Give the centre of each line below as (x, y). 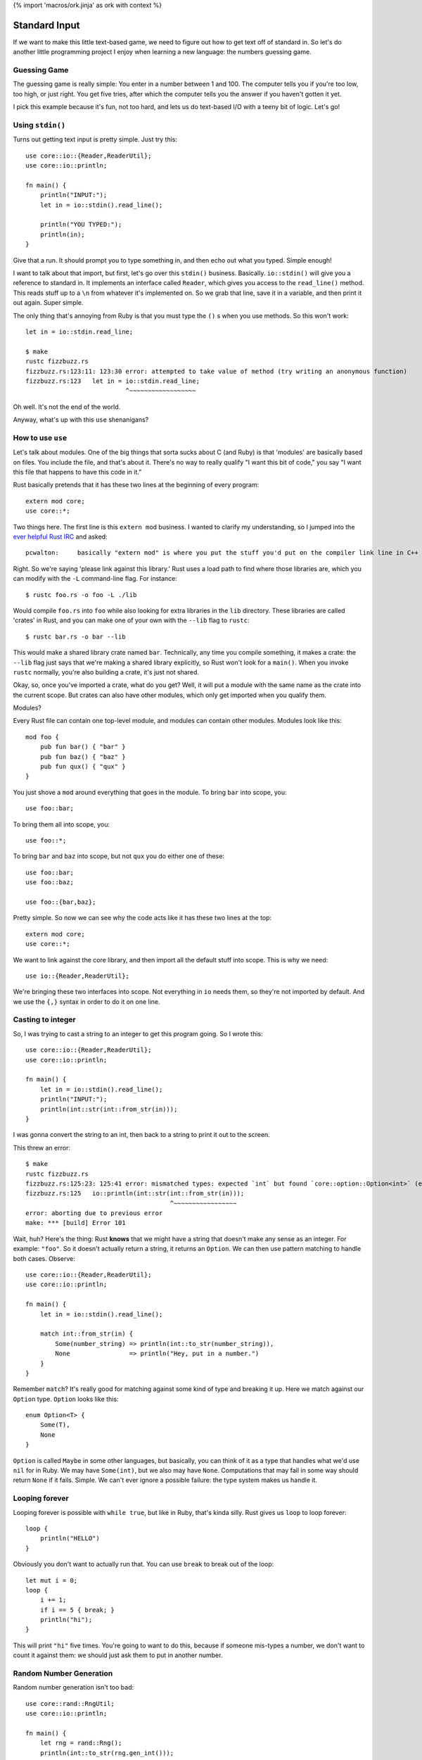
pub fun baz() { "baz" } (83, 756)
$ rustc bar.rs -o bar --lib (76, 636)
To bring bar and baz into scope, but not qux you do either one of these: (119, 856)
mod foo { (42, 737)
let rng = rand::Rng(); (81, 1743)
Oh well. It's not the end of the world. (67, 407)
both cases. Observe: (44, 1258)
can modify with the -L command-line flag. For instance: (95, 579)
